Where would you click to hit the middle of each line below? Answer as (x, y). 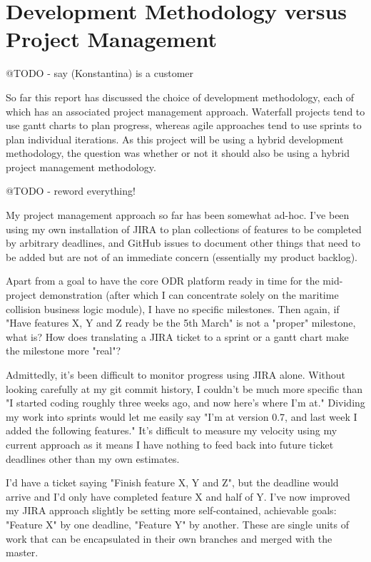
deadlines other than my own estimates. (93, 458)
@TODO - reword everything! (71, 191)
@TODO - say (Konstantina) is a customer (100, 73)
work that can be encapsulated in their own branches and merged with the (169, 538)
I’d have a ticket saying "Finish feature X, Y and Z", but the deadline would (172, 482)
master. (22, 552)
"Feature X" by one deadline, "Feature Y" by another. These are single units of (177, 524)
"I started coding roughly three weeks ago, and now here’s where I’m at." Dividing (185, 403)
